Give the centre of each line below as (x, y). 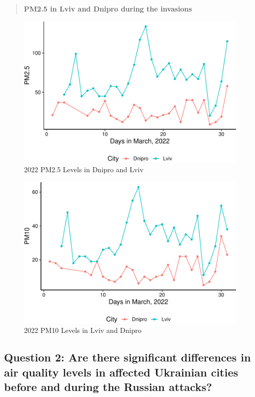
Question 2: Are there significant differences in (127, 357)
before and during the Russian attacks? (108, 387)
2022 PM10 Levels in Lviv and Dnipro (83, 330)
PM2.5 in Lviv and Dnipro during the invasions (108, 9)
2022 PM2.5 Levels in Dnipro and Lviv (84, 169)
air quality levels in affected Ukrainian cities (121, 372)
